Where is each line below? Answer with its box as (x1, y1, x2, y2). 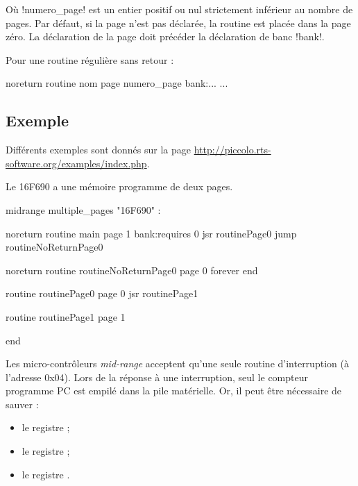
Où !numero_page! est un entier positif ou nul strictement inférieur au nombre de (6, 2, 353, 16)
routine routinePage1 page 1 (6, 309, 126, 324)
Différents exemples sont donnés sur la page (6, 142, 191, 157)
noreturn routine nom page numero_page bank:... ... (6, 76, 228, 90)
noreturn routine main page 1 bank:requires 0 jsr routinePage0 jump (6, 226, 297, 240)
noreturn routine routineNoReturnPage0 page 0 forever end (6, 262, 258, 277)
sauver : (6, 396, 39, 411)
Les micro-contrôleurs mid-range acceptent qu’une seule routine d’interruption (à (6, 356, 349, 371)
